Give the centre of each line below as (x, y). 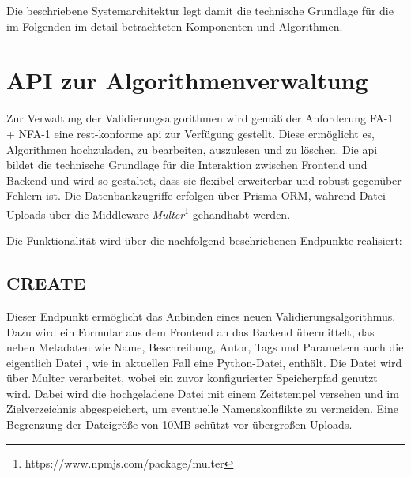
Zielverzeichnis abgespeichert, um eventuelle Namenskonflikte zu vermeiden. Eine (202, 409)
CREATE (46, 283)
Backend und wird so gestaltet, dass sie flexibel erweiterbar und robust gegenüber (204, 180)
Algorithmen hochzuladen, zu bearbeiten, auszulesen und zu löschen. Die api (192, 149)
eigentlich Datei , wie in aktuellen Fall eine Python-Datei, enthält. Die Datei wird (204, 362)
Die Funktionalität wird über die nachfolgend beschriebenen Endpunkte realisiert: (204, 240)
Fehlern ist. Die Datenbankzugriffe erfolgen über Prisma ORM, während (181, 195)
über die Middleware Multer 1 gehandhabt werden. (170, 212)
